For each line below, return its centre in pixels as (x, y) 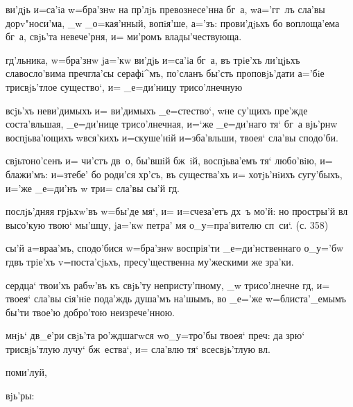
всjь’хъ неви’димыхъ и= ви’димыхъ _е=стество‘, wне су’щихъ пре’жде (157, 110)
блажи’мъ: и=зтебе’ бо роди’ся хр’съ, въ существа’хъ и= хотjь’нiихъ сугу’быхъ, (174, 174)
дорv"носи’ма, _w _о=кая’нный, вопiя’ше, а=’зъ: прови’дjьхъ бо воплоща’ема (173, 23)
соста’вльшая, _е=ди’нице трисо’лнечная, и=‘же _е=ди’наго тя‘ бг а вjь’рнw (172, 124)
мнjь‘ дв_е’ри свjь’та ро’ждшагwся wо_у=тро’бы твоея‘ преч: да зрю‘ (155, 335)
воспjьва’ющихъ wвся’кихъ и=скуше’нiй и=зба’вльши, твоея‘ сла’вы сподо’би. (172, 137)
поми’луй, (26, 372)
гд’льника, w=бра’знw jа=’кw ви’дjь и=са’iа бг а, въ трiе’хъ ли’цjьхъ (153, 59)
